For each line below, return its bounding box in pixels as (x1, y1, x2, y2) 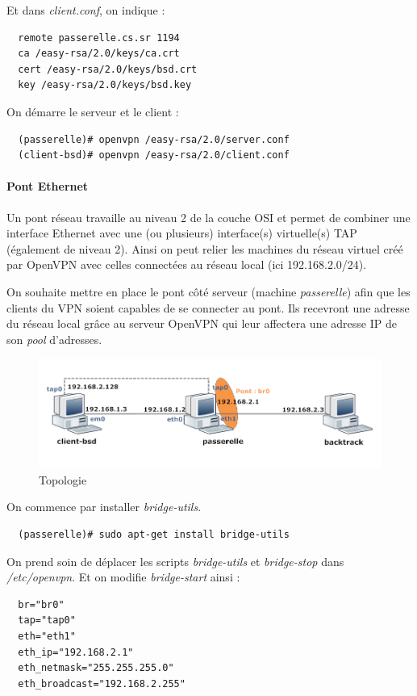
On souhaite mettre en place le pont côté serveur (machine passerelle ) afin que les (6, 283, 411, 300)
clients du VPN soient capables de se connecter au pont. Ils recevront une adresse (6, 299, 410, 316)
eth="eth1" (18, 630, 76, 642)
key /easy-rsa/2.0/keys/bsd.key (18, 79, 192, 91)
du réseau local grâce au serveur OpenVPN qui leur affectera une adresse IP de (6, 315, 397, 332)
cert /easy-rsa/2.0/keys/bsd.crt (18, 63, 198, 75)
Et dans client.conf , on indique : (6, 2, 165, 18)
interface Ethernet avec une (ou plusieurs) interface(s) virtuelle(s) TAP (6, 224, 357, 241)
